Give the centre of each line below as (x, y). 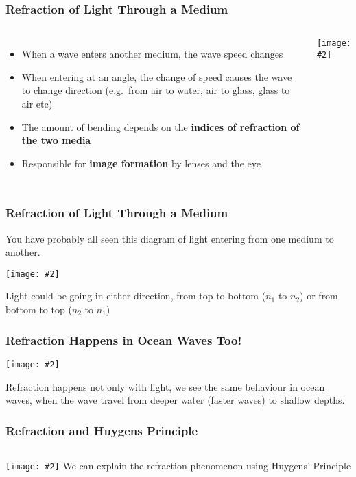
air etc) (37, 103)
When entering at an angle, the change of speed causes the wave (157, 76)
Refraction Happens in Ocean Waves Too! (124, 340)
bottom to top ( (39, 309)
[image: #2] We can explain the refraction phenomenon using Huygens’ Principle (178, 465)
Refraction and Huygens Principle (102, 430)
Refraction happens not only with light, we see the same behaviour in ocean (165, 386)
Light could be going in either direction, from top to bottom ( (136, 296)
